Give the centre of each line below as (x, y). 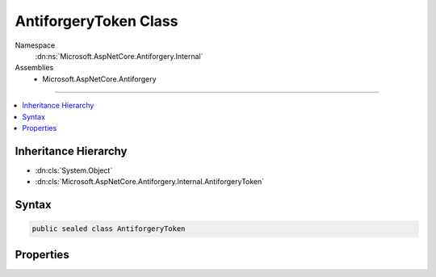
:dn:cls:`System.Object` (74, 170)
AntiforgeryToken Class (96, 21)
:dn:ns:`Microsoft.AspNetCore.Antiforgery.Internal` (119, 56)
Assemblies (34, 68)
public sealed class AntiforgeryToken (109, 229)
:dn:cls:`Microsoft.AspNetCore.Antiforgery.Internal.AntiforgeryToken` (150, 182)
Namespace (35, 45)
